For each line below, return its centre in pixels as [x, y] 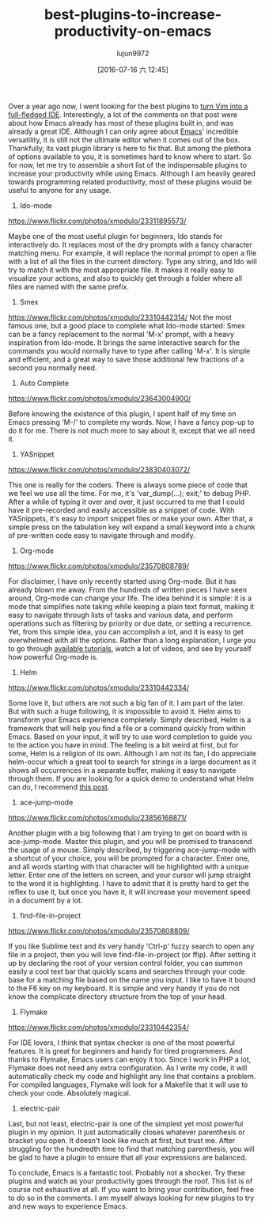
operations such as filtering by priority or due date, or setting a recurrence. [131, 623]
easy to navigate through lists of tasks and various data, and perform [121, 615]
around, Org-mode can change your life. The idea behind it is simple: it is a [130, 598]
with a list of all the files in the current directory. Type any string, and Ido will [132, 261]
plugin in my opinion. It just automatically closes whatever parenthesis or [127, 1132]
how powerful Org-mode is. [53, 657]
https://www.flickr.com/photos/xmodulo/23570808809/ [99, 930]
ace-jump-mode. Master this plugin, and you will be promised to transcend [130, 841]
